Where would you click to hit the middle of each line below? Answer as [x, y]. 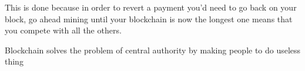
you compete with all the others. [63, 30]
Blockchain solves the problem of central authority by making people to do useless [153, 50]
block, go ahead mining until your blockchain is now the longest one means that [149, 18]
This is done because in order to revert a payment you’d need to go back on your [151, 7]
